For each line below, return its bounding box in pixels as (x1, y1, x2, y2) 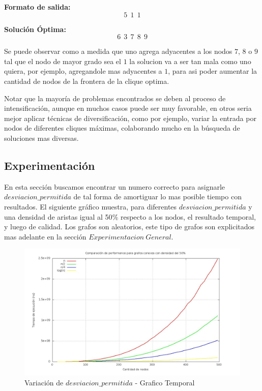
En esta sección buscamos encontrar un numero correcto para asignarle (4, 181, 225, 192)
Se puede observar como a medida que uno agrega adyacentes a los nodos (4, 46, 232, 56)
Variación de (24, 377, 64, 388)
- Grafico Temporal (135, 377, 195, 388)
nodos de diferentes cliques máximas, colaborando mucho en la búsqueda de (4, 123, 240, 133)
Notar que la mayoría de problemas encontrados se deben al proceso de (4, 93, 226, 103)
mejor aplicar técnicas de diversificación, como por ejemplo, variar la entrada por (4, 112, 256, 123)
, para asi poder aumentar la (168, 66, 257, 76)
